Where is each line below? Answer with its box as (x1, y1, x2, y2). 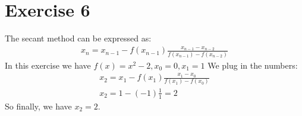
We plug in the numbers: (207, 59, 298, 71)
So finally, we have (5, 99, 72, 112)
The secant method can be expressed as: (5, 32, 152, 44)
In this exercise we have (5, 59, 91, 71)
